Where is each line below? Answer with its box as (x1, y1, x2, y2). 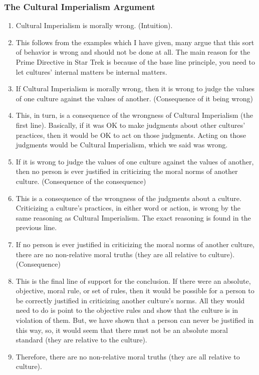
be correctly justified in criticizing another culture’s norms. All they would (16, 295, 245, 305)
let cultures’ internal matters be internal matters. (16, 66, 167, 77)
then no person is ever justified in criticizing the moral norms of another (16, 166, 238, 176)
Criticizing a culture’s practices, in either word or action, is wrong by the (16, 203, 240, 213)
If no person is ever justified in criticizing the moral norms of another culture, (16, 239, 255, 249)
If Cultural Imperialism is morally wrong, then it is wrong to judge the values (16, 83, 254, 94)
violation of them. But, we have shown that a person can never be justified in (16, 315, 254, 325)
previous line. (16, 222, 57, 233)
